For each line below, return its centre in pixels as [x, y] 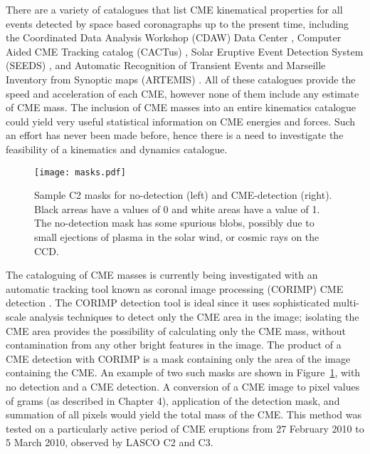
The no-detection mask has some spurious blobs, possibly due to [174, 223]
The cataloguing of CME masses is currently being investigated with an [162, 275]
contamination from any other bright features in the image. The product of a [174, 345]
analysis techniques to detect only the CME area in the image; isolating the [194, 316]
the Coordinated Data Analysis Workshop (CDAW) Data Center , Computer [174, 37]
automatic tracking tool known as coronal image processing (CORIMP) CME [175, 288]
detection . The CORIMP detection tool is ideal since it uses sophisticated [168, 303]
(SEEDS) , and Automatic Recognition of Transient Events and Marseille [166, 65]
